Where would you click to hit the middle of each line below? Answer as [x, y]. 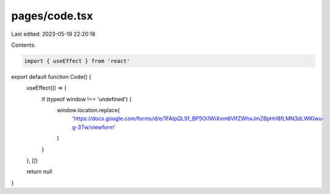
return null [40, 172]
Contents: [23, 45]
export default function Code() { [51, 76]
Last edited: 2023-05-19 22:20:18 [53, 34]
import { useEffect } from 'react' [77, 61]
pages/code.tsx [52, 16]
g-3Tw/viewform [93, 127]
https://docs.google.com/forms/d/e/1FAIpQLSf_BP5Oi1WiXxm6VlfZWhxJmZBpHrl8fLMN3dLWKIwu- [199, 119]
